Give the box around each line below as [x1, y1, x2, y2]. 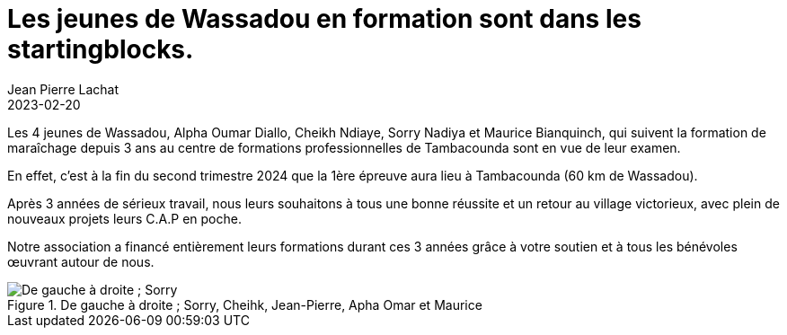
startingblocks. [7, 34, 194, 65]
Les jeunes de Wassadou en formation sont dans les [7, 4, 641, 34]
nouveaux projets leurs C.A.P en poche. [7, 210, 242, 226]
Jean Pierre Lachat [7, 81, 119, 97]
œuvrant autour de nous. [7, 253, 155, 269]
